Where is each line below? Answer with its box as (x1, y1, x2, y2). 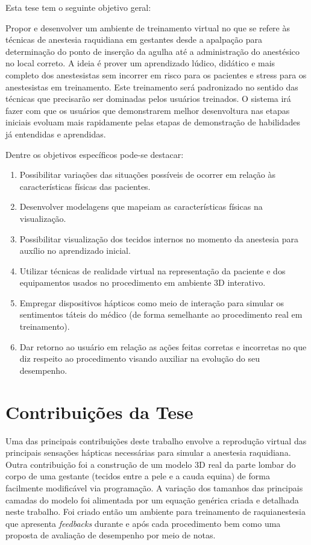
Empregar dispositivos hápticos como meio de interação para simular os (19, 296, 284, 309)
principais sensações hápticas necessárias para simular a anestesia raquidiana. (5, 446, 291, 459)
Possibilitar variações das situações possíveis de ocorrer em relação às (19, 168, 276, 181)
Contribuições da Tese (5, 399, 193, 424)
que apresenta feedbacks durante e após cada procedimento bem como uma (5, 517, 281, 529)
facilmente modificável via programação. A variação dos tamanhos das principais (5, 481, 303, 494)
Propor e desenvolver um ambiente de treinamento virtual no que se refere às (5, 21, 290, 34)
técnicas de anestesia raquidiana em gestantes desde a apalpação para (5, 33, 262, 46)
